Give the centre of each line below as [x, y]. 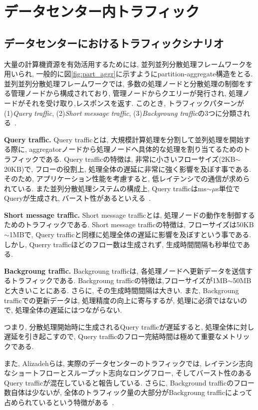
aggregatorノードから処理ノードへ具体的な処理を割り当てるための [136, 149]
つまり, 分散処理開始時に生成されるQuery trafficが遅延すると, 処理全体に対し [129, 326]
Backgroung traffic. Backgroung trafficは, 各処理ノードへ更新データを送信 [125, 270]
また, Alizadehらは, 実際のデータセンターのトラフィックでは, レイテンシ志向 [129, 363]
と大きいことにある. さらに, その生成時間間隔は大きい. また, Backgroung [122, 290]
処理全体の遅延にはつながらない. [69, 310]
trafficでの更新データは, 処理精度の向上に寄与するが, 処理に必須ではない [122, 300]
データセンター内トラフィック [102, 11]
